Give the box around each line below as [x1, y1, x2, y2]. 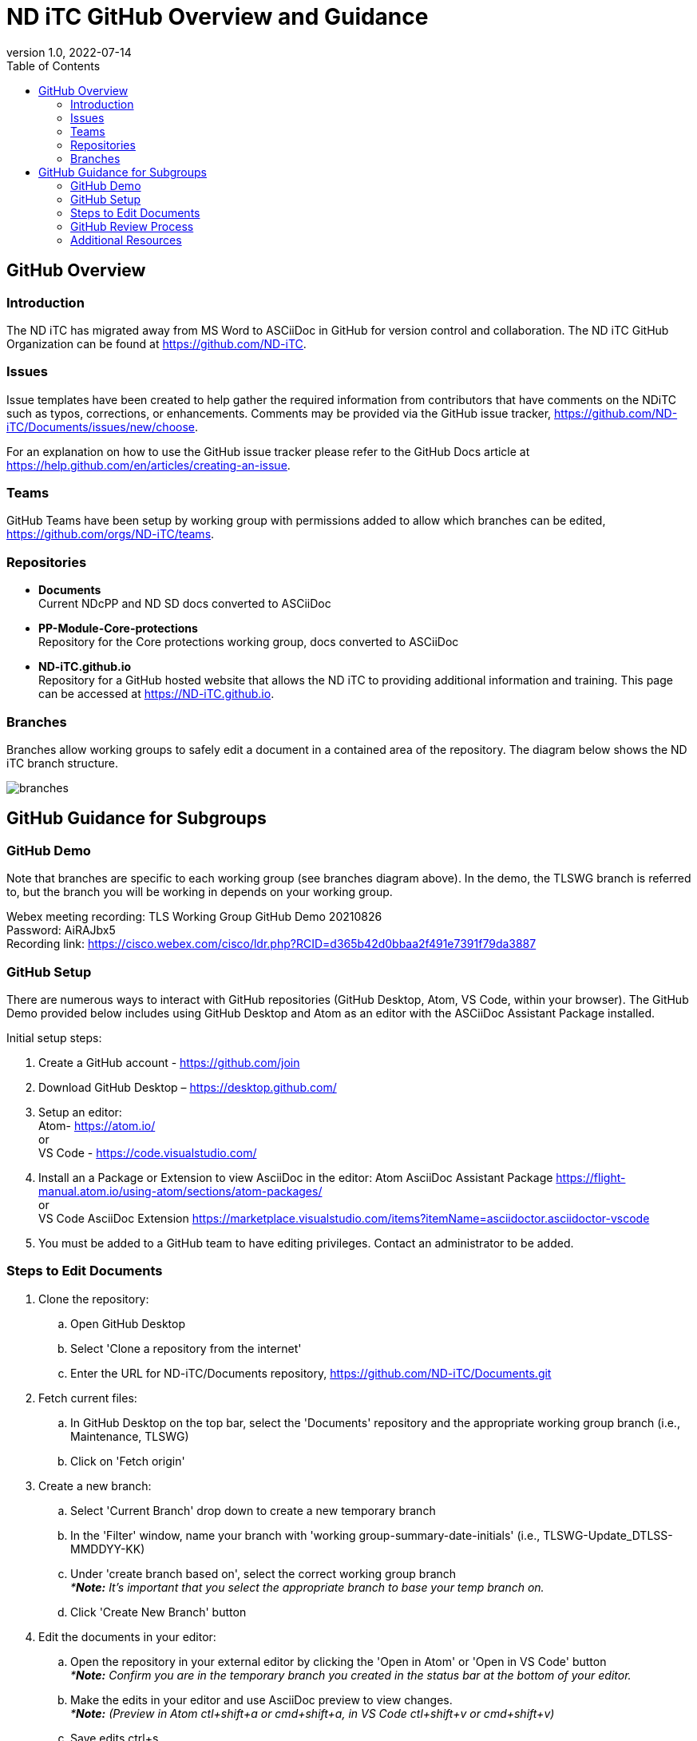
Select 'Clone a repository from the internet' [70, 1341, 302, 1355]
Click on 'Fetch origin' [70, 1453, 185, 1468]
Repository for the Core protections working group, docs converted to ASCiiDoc [38, 635, 459, 649]
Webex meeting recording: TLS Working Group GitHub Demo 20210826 [6, 910, 382, 924]
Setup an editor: [38, 1104, 122, 1119]
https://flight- [556, 1170, 626, 1184]
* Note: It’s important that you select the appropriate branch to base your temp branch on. [70, 1580, 545, 1594]
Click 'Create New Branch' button [70, 1604, 247, 1619]
